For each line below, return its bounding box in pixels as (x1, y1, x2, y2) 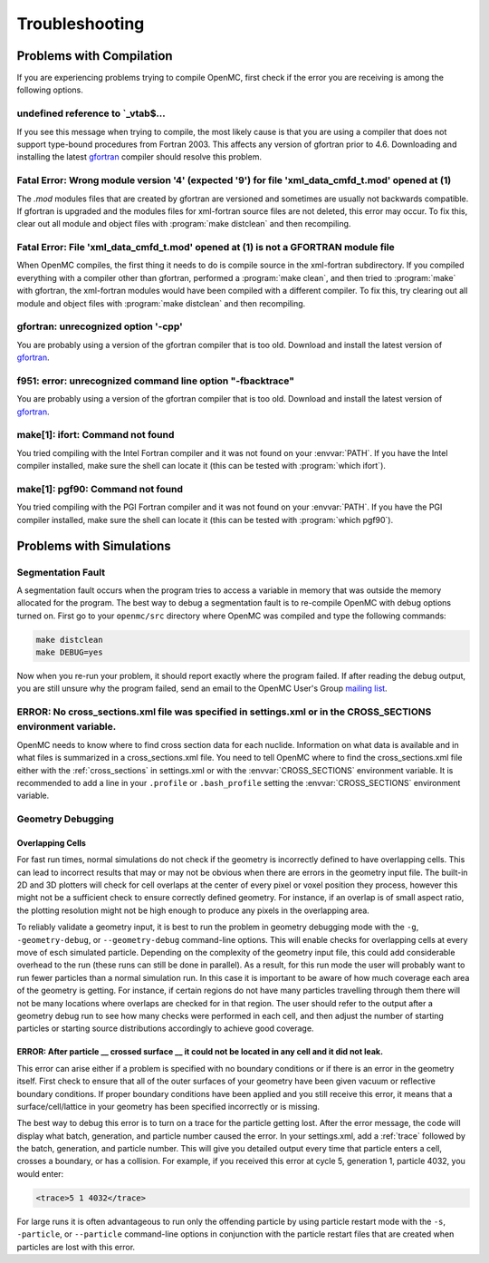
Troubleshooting (16, 14, 145, 34)
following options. (16, 84, 83, 95)
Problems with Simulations (16, 538, 171, 553)
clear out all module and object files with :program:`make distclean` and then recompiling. (16, 219, 351, 229)
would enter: (16, 1168, 64, 1179)
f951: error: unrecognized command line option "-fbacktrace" (16, 374, 294, 387)
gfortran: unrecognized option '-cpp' (16, 320, 183, 333)
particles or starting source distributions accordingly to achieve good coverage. (16, 1023, 314, 1034)
